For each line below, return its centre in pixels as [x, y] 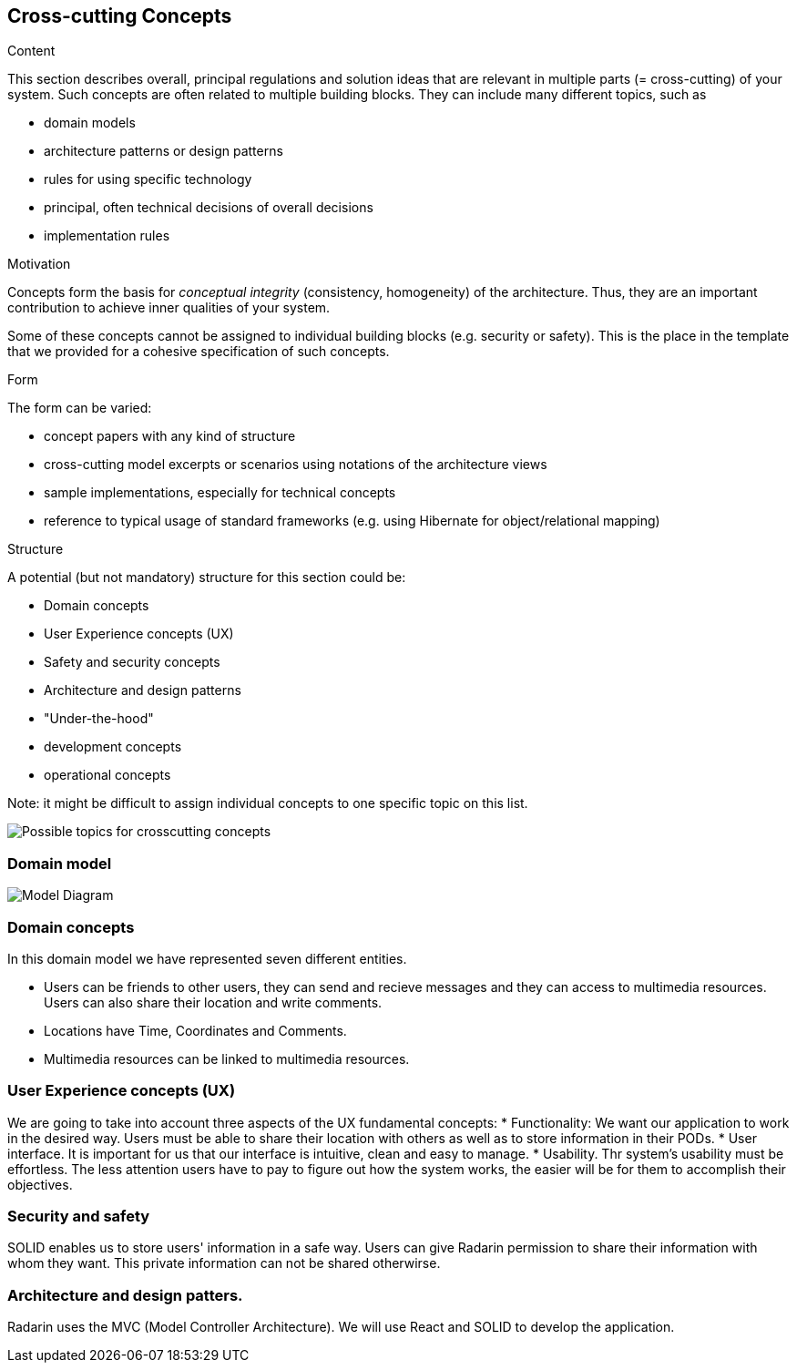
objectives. [40, 1184]
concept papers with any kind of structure [170, 436]
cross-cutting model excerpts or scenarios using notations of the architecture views [296, 465]
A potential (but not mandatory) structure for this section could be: [207, 578]
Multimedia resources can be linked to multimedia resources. [227, 1058]
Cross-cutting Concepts [120, 16]
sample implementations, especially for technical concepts [220, 493]
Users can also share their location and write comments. [213, 1002]
